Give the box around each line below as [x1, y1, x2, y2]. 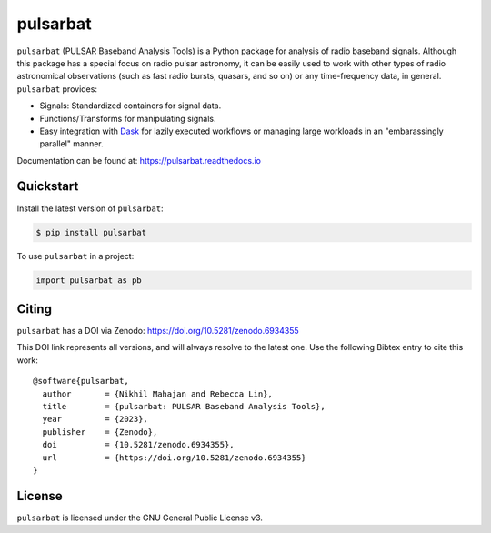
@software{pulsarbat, [33, 376, 129, 387]
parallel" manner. [39, 138, 104, 149]
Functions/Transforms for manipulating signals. [39, 113, 217, 124]
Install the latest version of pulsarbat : [16, 203, 164, 214]
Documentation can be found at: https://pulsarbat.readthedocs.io [16, 155, 261, 166]
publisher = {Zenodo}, [42, 427, 158, 437]
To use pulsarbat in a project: [16, 250, 135, 261]
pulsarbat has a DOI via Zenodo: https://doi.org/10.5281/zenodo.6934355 [16, 326, 299, 337]
